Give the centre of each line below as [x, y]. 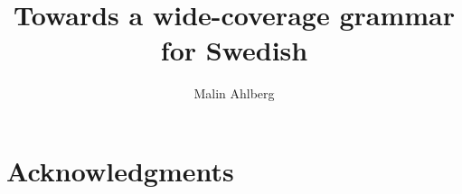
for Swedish [234, 50]
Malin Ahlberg [234, 93]
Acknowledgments [120, 170]
